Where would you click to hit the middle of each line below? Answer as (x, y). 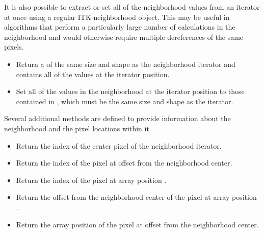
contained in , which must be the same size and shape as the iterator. (125, 101)
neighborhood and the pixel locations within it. (78, 128)
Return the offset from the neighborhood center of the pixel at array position (136, 197)
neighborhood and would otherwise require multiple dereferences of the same (124, 37)
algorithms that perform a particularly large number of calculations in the (120, 27)
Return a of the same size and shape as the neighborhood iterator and (126, 64)
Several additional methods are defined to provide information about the (117, 118)
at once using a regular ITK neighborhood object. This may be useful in (117, 17)
